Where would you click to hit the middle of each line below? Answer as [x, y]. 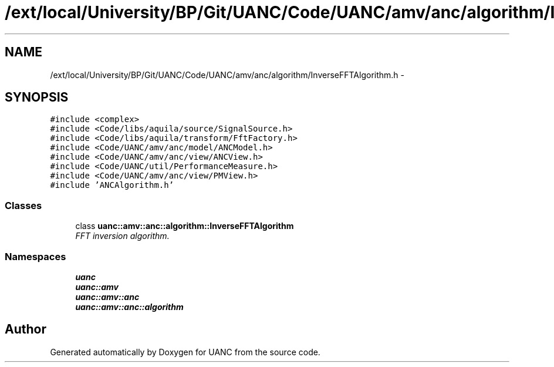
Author [26, 329]
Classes [23, 205]
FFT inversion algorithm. [122, 236]
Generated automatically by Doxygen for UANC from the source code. [185, 352]
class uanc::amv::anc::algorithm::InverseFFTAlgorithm [185, 226]
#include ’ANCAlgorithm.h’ [112, 185]
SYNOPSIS [37, 97]
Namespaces [36, 256]
